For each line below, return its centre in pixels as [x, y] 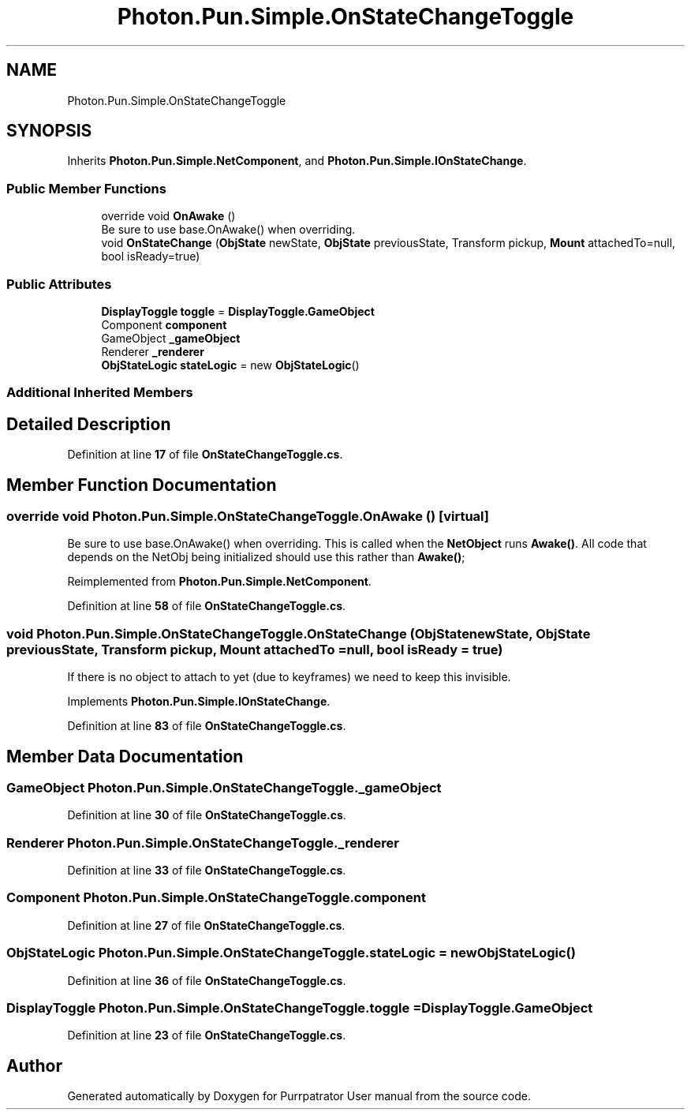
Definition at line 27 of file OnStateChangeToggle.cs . [206, 925]
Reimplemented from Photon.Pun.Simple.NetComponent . [219, 582]
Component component [164, 324]
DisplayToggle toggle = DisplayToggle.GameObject [238, 311]
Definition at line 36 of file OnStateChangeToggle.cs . [207, 980]
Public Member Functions [86, 188]
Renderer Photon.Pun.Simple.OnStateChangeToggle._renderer [203, 843]
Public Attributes [59, 284]
